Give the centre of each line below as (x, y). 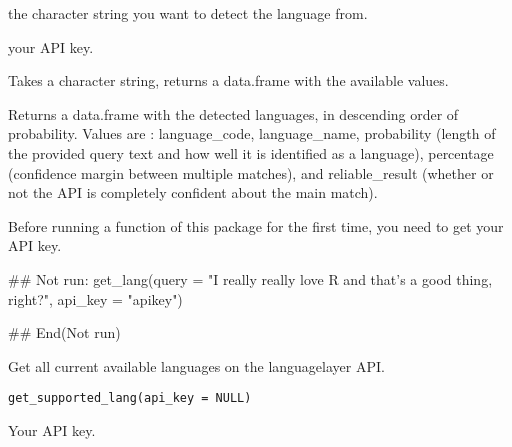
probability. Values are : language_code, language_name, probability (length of (252, 133)
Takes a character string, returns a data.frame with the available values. (228, 80)
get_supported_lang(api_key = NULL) (130, 398)
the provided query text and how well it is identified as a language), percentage (251, 152)
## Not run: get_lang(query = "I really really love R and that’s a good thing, (250, 278)
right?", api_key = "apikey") (95, 298)
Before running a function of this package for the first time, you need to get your (256, 225)
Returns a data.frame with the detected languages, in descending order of (233, 113)
